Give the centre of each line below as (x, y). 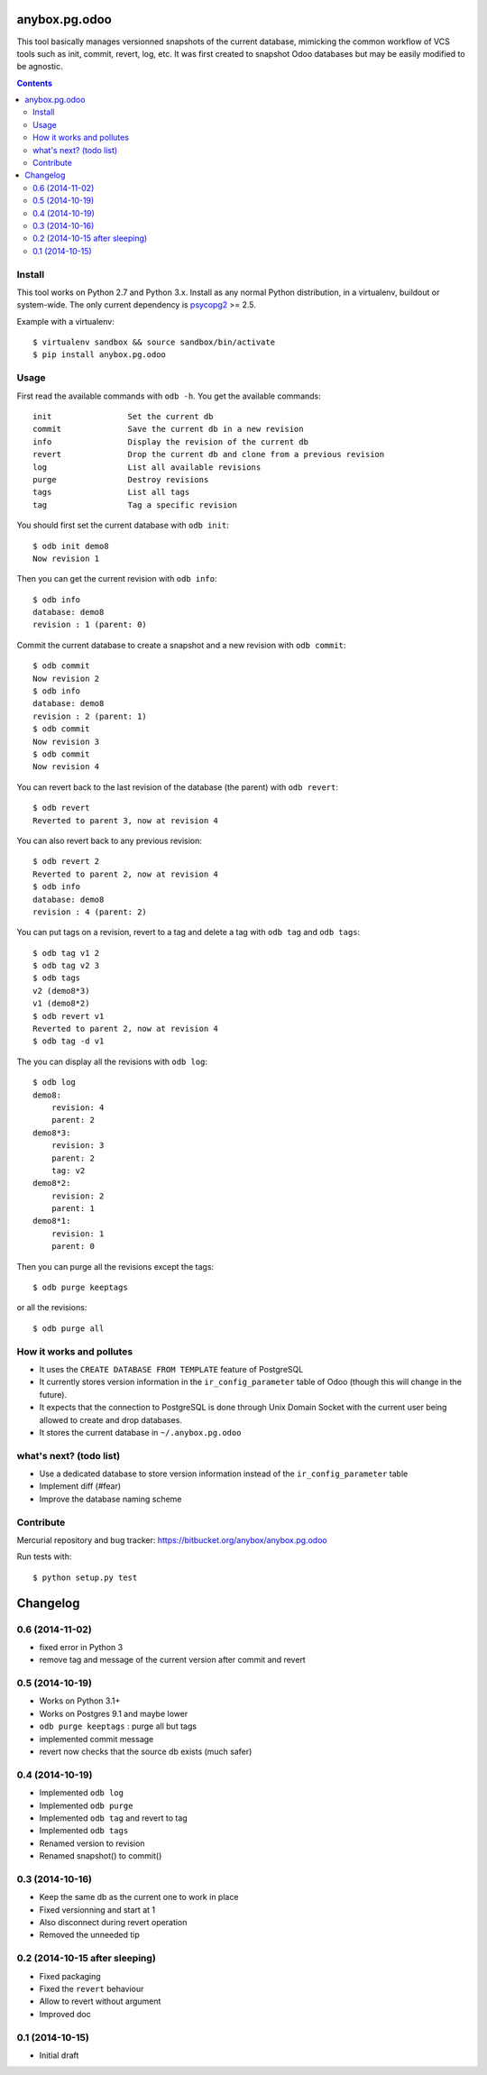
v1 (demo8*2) (61, 1004)
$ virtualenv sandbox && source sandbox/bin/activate (154, 342)
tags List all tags (111, 492)
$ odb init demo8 (71, 546)
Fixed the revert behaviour (92, 1988)
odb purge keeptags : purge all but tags (118, 1726)
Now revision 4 (66, 767)
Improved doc (65, 2014)
